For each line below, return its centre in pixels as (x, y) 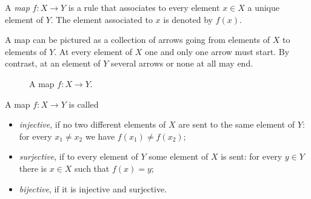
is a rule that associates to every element (144, 7)
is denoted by (188, 19)
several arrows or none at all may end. (182, 63)
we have (100, 136)
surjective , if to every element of (79, 156)
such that (92, 168)
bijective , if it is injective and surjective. (93, 188)
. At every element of (93, 51)
